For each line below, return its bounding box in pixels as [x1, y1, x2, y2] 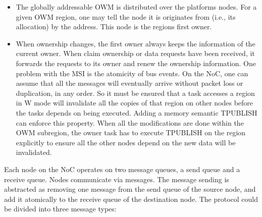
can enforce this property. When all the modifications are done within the [16, 117, 244, 128]
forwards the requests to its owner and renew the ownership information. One [16, 58, 256, 68]
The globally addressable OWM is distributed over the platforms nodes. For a [16, 2, 257, 12]
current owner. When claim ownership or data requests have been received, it [16, 48, 255, 59]
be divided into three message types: [4, 203, 117, 214]
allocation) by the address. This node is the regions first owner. [16, 21, 212, 32]
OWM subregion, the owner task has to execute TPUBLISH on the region [16, 127, 246, 138]
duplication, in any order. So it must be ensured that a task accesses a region [16, 87, 255, 98]
